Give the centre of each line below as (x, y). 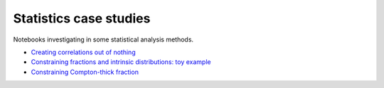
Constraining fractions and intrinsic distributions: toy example (121, 62)
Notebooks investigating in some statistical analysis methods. (103, 39)
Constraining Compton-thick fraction (85, 72)
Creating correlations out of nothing (83, 52)
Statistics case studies (82, 18)
